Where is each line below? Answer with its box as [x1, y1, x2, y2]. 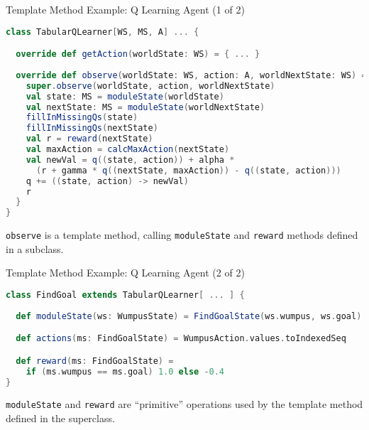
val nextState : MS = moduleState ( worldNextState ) [26, 102, 265, 112]
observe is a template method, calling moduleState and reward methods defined [6, 227, 358, 242]
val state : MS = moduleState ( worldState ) [26, 91, 224, 102]
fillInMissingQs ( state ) [26, 112, 138, 123]
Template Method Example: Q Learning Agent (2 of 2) [6, 265, 245, 280]
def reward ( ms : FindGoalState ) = [16, 355, 174, 366]
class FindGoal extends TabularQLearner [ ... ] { [6, 289, 245, 300]
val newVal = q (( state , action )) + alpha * [26, 154, 235, 165]
